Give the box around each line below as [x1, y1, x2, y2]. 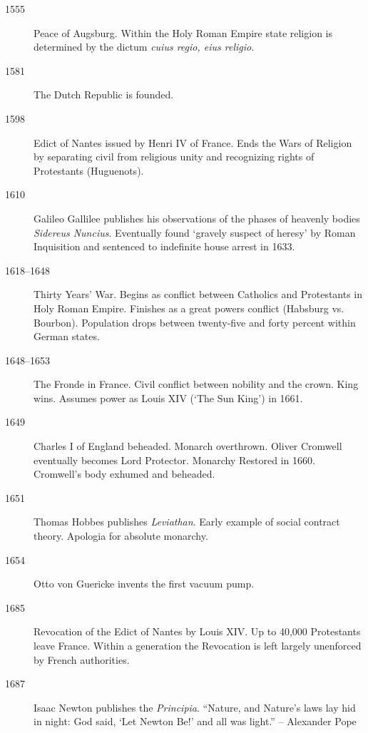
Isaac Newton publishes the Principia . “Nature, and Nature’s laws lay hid [34, 699, 356, 714]
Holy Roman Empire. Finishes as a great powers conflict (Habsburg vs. [34, 300, 344, 315]
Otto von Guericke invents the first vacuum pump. [34, 576, 255, 591]
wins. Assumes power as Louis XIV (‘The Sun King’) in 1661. [34, 390, 303, 405]
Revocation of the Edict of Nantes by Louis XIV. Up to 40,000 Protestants [34, 624, 361, 639]
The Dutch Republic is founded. [34, 87, 174, 102]
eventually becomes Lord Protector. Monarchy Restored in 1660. [34, 452, 315, 467]
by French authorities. [34, 652, 130, 667]
